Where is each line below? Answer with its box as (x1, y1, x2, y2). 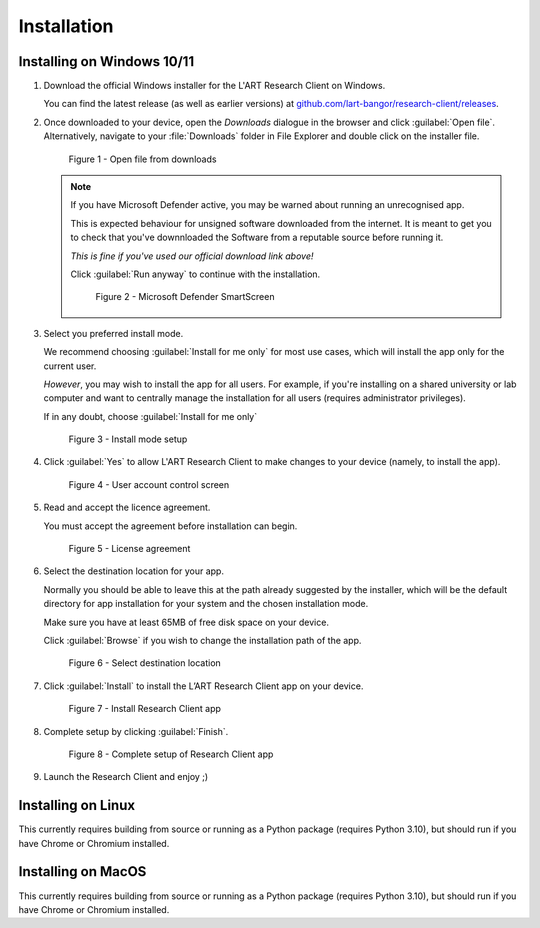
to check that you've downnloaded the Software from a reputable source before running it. (70, 231, 444, 244)
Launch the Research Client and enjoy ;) (43, 771, 209, 783)
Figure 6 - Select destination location (68, 657, 222, 669)
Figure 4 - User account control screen (68, 478, 230, 490)
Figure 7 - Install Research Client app (68, 703, 222, 715)
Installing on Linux (18, 797, 135, 814)
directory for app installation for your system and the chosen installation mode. (43, 598, 369, 610)
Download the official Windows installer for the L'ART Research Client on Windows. (43, 80, 386, 92)
